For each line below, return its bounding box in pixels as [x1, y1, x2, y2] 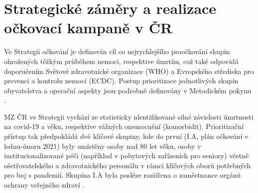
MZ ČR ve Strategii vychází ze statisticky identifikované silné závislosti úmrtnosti [4, 111, 254, 122]
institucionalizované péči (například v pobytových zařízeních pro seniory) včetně [4, 150, 249, 161]
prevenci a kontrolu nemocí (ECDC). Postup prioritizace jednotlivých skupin [4, 75, 239, 86]
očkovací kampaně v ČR [4, 17, 173, 38]
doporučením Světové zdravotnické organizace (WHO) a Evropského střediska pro [4, 65, 254, 76]
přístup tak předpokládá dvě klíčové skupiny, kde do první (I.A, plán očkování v [4, 131, 249, 141]
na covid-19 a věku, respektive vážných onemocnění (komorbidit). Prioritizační [4, 121, 244, 131]
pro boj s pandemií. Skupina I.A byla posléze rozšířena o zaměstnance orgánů [4, 170, 241, 180]
